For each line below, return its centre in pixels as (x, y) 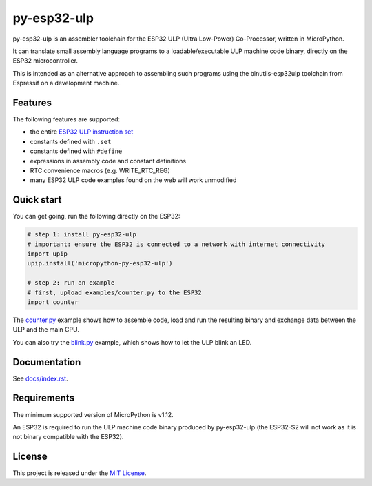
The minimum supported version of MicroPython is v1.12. (93, 414)
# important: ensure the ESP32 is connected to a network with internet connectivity (176, 244)
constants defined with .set (71, 141)
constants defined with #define (76, 151)
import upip (48, 254)
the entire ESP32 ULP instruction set (82, 132)
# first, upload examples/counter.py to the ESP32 (115, 292)
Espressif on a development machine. (66, 83)
